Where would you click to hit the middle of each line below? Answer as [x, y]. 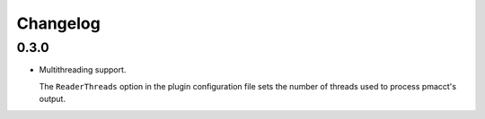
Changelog [58, 23]
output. [53, 99]
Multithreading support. [83, 70]
